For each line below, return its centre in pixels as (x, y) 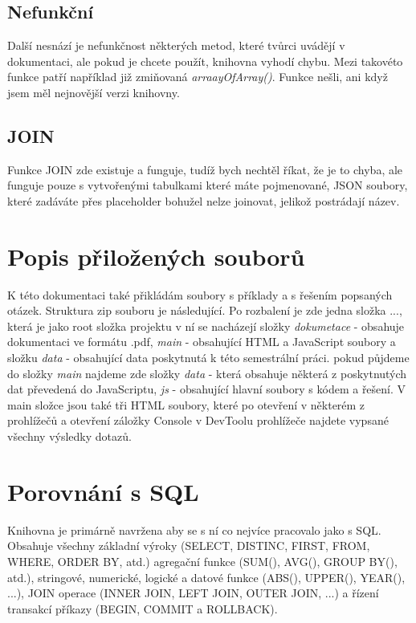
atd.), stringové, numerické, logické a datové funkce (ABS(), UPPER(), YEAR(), (206, 577)
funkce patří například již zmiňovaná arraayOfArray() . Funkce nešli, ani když (198, 77)
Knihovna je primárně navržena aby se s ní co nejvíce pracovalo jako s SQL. (194, 529)
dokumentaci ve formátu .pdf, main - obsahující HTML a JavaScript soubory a (202, 342)
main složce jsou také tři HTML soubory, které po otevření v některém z (186, 404)
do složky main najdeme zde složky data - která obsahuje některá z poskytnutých (207, 373)
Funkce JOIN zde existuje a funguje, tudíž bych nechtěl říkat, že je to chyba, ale (205, 169)
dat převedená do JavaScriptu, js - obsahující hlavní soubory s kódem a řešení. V (207, 389)
